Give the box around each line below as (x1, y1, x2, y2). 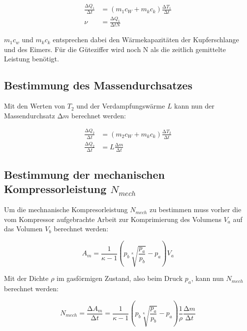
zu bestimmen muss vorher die (149, 204, 242, 215)
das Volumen (4, 223, 43, 234)
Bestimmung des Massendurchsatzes (4, 78, 192, 93)
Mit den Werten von (4, 101, 65, 111)
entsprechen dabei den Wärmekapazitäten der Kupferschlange (53, 34, 239, 45)
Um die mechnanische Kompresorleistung (4, 204, 128, 215)
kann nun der (174, 101, 215, 111)
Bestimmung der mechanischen (4, 167, 165, 182)
